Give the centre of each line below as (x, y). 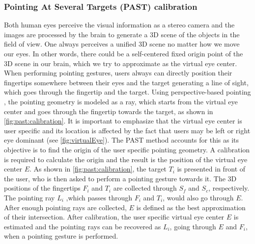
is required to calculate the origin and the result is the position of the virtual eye (126, 159)
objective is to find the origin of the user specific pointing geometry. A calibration (127, 149)
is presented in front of (211, 169)
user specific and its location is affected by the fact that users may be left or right (127, 130)
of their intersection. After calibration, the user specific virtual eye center (114, 217)
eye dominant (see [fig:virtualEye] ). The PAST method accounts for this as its (122, 140)
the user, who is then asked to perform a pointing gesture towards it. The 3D (120, 178)
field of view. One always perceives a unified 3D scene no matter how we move (122, 44)
